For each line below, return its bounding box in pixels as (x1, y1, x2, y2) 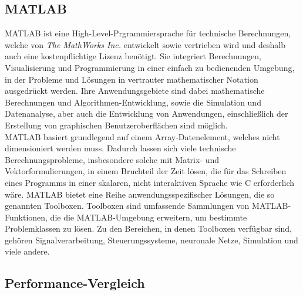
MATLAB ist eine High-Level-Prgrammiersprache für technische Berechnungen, (5, 27, 291, 39)
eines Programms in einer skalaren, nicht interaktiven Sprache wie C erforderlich (5, 176, 295, 188)
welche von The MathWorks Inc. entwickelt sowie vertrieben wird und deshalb (5, 38, 285, 50)
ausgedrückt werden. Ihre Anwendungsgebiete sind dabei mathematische (5, 84, 265, 97)
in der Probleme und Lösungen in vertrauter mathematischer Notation (5, 73, 258, 85)
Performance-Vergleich (5, 274, 145, 292)
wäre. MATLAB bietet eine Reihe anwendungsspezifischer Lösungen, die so (5, 188, 275, 200)
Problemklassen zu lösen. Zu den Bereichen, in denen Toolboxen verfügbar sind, (5, 222, 292, 235)
